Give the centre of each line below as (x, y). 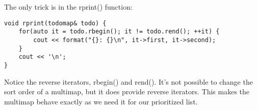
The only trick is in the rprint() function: (68, 7)
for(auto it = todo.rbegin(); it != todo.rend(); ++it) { (119, 32)
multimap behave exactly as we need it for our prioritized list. (101, 101)
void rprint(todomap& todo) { (55, 23)
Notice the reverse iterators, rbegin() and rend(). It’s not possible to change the (128, 81)
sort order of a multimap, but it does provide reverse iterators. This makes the (127, 91)
